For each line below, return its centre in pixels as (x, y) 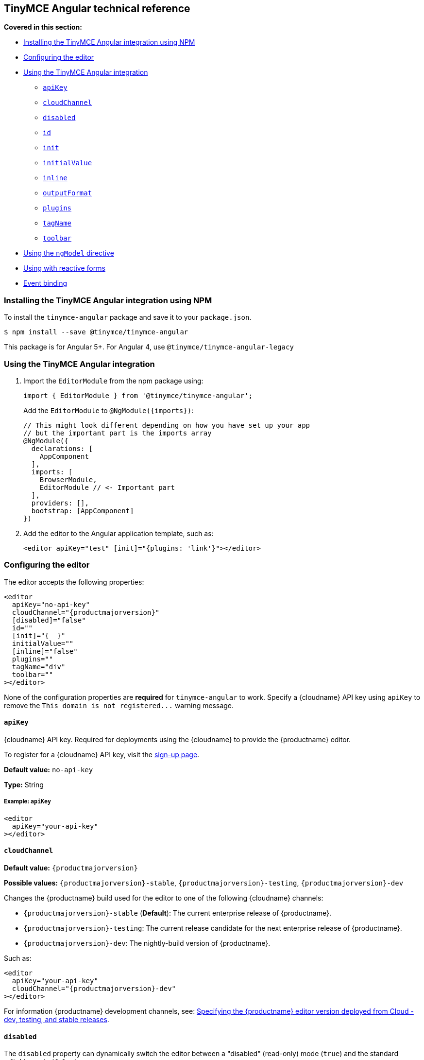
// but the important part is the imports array (118, 433)
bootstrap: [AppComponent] (83, 511)
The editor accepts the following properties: (74, 582)
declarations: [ (62, 448)
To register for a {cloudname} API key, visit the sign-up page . (102, 754)
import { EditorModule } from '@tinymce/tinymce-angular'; (138, 395)
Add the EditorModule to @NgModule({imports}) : (109, 410)
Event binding (45, 283)
